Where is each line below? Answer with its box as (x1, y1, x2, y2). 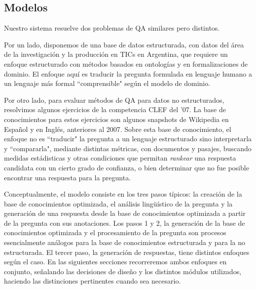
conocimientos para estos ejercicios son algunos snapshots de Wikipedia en (4, 114, 229, 124)
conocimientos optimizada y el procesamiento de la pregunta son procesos (4, 227, 226, 238)
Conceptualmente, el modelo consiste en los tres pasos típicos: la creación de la (4, 189, 242, 199)
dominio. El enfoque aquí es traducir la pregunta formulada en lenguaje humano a (4, 68, 252, 79)
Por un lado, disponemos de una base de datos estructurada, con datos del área (4, 39, 244, 49)
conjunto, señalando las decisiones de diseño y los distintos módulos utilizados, (4, 266, 242, 276)
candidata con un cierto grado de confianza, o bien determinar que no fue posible (4, 162, 249, 172)
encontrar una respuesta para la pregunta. (4, 172, 131, 182)
